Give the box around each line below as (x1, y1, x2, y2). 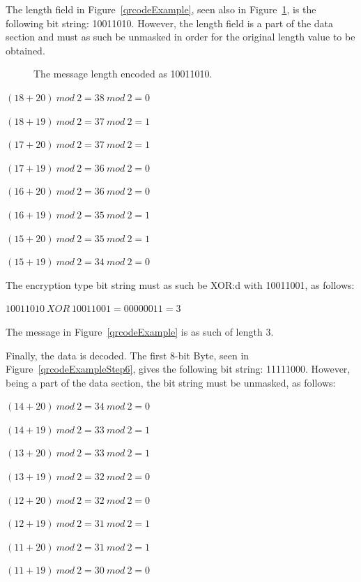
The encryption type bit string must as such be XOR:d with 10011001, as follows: (6, 277, 355, 292)
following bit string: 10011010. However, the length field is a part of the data (6, 15, 334, 30)
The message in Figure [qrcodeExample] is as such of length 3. (6, 324, 274, 338)
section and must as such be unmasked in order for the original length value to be (6, 29, 355, 44)
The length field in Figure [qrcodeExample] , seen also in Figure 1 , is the (6, 2, 316, 16)
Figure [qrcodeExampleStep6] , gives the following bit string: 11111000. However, (6, 361, 351, 376)
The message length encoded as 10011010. (33, 66, 213, 81)
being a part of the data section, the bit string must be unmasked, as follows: (6, 375, 336, 389)
